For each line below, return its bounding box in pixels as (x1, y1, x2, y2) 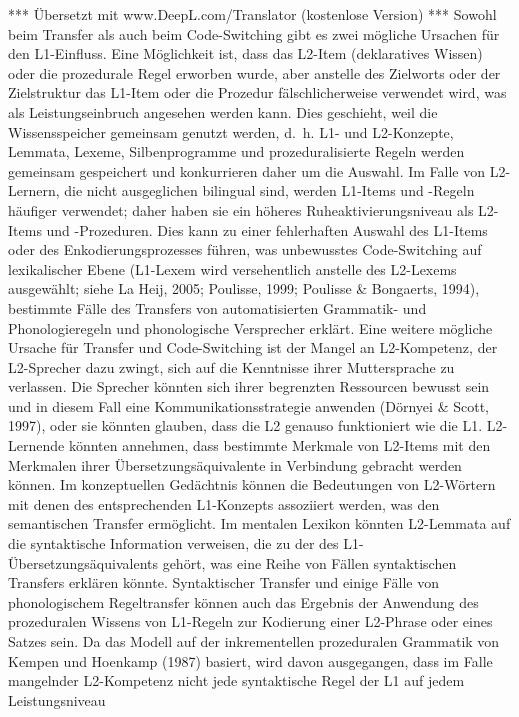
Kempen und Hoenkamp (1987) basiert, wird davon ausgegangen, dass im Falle (8, 650, 493, 671)
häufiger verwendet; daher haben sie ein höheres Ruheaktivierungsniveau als (8, 199, 474, 220)
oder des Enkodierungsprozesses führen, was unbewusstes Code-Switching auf (8, 239, 482, 260)
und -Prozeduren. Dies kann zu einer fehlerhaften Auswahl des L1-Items (46, 219, 488, 240)
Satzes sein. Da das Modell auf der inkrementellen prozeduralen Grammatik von (8, 631, 500, 651)
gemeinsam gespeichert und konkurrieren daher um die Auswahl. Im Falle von (8, 160, 486, 181)
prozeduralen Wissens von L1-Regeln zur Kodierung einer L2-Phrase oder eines (8, 611, 493, 632)
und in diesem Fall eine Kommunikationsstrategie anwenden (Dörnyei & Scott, (8, 395, 489, 416)
